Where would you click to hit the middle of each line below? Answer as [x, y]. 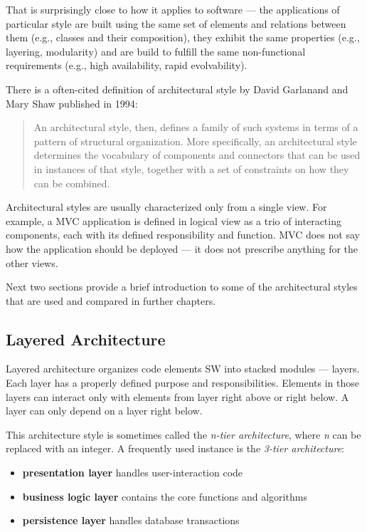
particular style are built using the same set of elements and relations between [176, 23]
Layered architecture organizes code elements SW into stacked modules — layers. [183, 369]
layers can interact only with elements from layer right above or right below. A [177, 396]
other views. [32, 262]
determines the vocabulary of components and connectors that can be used [197, 155]
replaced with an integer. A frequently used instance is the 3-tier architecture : [175, 448]
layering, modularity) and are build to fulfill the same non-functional [156, 51]
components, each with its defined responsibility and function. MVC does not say [183, 235]
